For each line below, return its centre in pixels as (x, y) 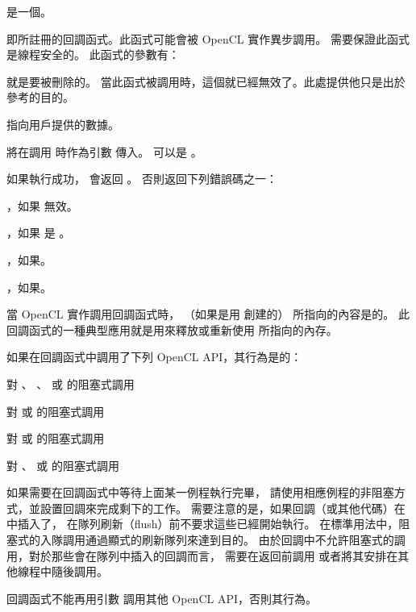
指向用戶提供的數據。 (63, 124)
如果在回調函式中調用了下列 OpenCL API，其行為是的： (154, 357)
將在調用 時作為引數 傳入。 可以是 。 (104, 151)
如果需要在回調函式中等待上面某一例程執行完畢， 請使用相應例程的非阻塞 (200, 492)
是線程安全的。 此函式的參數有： (93, 54)
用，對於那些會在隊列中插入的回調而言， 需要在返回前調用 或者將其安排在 (202, 555)
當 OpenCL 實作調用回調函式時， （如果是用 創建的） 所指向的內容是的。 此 (208, 314)
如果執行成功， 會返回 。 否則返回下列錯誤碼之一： (142, 179)
